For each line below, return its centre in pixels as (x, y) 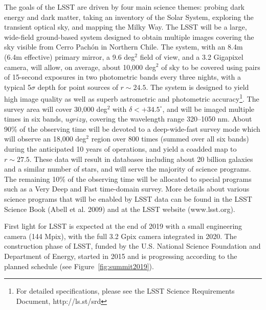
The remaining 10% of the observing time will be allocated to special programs (128, 178)
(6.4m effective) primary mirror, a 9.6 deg (70, 56)
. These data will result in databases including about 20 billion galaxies (141, 159)
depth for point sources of (78, 87)
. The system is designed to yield (197, 87)
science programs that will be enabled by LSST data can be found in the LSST (128, 198)
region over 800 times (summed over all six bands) (170, 139)
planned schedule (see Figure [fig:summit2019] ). (79, 266)
